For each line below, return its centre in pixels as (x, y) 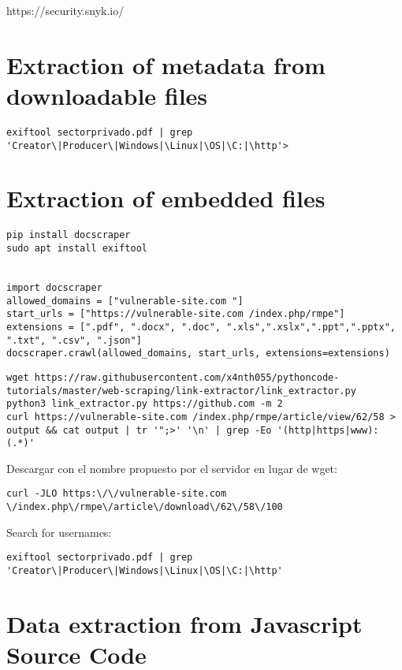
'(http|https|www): (328, 430)
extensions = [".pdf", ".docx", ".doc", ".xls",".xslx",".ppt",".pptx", (201, 327)
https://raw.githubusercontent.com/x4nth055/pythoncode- (187, 377)
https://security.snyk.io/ (65, 10)
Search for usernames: (59, 532)
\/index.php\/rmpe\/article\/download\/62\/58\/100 (145, 507)
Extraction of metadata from (166, 64)
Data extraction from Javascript (184, 623)
